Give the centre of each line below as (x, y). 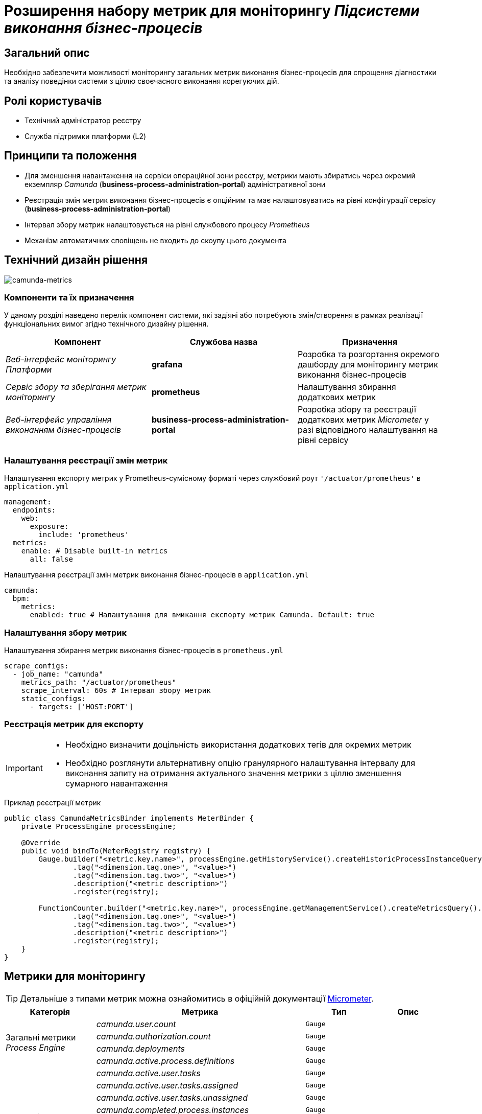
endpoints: (34, 510)
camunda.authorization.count (153, 1036)
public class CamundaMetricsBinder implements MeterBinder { (129, 818)
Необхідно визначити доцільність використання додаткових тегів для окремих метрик (238, 744)
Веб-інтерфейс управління (59, 420)
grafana (167, 365)
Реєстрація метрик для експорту (74, 724)
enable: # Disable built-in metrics (94, 551)
